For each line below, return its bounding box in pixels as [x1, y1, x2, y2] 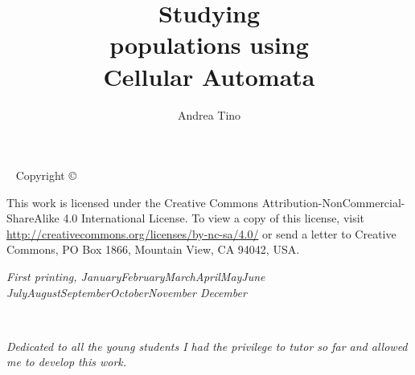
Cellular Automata [103, 59, 315, 92]
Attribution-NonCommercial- [261, 194, 405, 210]
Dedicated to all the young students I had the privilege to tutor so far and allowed [6, 337, 408, 354]
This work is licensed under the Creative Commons [6, 194, 259, 210]
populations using [109, 28, 309, 61]
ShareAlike [6, 210, 60, 226]
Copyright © [15, 167, 76, 184]
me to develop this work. [6, 353, 127, 370]
